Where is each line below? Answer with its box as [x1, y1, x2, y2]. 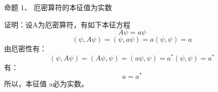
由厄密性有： [4, 43, 47, 54]
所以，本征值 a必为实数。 [4, 78, 88, 89]
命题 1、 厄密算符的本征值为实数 [4, 2, 112, 12]
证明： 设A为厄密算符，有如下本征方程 [4, 19, 131, 29]
